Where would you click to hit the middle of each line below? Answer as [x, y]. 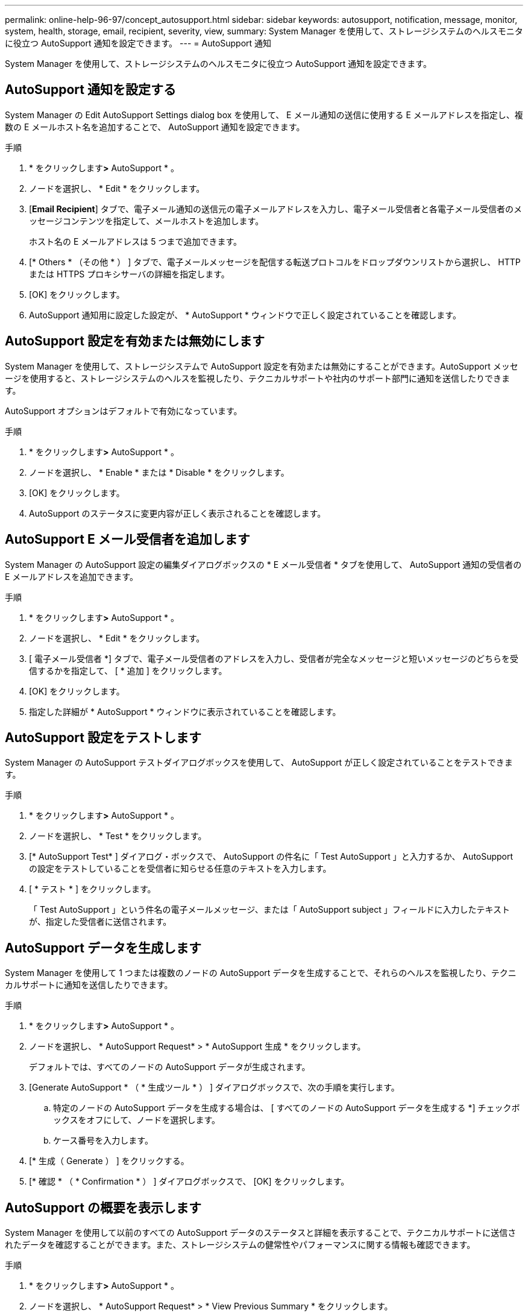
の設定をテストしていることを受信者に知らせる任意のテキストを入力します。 [180, 869]
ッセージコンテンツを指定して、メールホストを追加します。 [146, 221]
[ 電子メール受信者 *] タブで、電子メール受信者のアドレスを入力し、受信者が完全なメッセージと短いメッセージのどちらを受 [274, 658]
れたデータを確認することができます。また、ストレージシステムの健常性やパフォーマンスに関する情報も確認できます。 [240, 1245]
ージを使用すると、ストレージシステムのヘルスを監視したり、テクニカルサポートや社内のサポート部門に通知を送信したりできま [257, 378]
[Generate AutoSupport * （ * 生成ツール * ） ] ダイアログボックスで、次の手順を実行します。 [214, 1088]
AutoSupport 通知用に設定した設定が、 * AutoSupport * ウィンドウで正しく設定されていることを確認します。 [245, 315]
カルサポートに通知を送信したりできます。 [89, 985]
